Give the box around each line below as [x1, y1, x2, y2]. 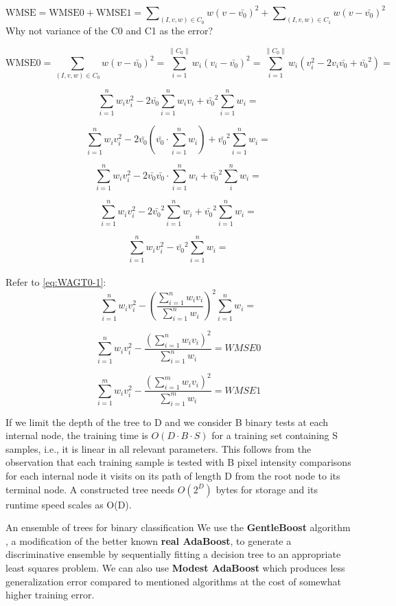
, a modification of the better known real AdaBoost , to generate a [5, 533, 292, 548]
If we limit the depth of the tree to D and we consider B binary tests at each [5, 414, 329, 429]
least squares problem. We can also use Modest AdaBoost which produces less [5, 560, 345, 574]
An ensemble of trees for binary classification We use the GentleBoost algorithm [5, 520, 351, 535]
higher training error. [5, 587, 95, 602]
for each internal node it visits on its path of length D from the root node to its [5, 468, 340, 482]
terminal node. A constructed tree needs [5, 482, 175, 496]
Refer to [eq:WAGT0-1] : [5, 275, 106, 289]
